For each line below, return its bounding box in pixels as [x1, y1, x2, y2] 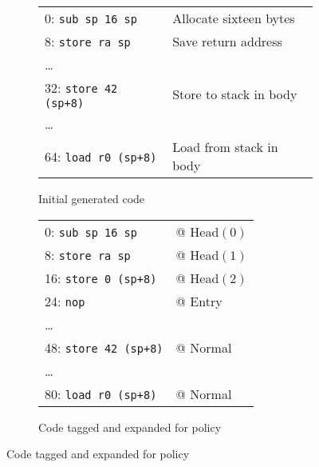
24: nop [45, 291, 85, 310]
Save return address [172, 32, 282, 50]
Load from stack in [172, 138, 278, 156]
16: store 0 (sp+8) [45, 268, 157, 287]
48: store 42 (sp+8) [45, 337, 163, 357]
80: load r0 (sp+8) [45, 384, 157, 403]
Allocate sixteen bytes [172, 9, 295, 27]
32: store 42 [45, 78, 118, 97]
